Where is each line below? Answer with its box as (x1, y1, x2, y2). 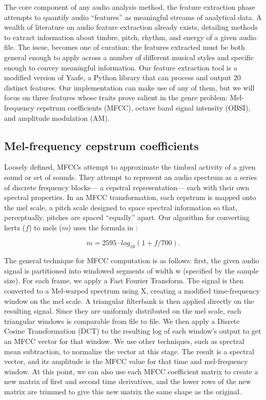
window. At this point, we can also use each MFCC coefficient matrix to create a (4, 366, 258, 376)
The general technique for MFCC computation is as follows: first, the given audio (4, 255, 259, 266)
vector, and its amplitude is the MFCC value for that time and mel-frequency (4, 356, 248, 367)
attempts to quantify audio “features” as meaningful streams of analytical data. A (4, 11, 262, 22)
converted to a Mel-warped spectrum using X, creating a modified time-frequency (4, 285, 260, 296)
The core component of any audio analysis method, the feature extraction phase (4, 2, 255, 12)
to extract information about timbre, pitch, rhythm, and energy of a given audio (4, 31, 257, 42)
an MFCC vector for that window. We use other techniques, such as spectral (4, 336, 244, 347)
